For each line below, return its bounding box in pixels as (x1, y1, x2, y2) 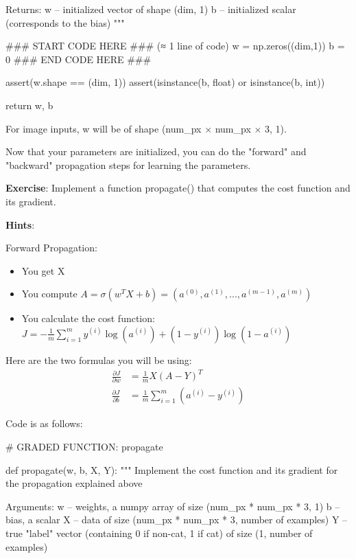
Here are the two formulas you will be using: (5, 352, 192, 367)
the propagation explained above (5, 476, 143, 490)
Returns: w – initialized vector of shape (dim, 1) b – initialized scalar (5, 2, 296, 16)
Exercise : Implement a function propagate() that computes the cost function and (5, 181, 351, 195)
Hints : (5, 217, 35, 231)
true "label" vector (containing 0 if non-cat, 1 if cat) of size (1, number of (5, 525, 313, 540)
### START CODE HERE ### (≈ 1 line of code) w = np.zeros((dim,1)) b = (5, 38, 345, 53)
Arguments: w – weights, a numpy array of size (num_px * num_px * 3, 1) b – (5, 499, 340, 513)
